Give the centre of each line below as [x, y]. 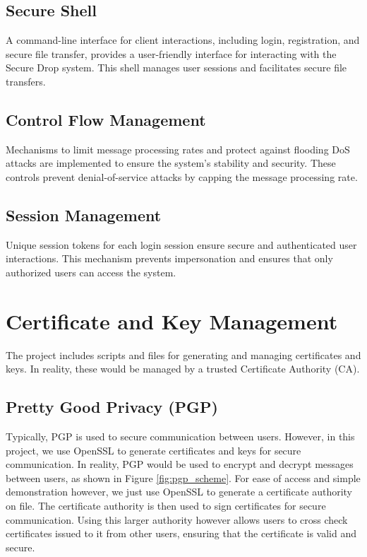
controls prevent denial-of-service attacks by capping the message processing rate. [182, 176]
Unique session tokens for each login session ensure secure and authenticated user [181, 244]
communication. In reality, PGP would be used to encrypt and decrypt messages [180, 464]
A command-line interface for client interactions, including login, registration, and [183, 40]
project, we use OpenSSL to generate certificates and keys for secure [154, 450]
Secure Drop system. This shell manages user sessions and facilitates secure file [176, 68]
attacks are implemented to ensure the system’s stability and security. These [171, 163]
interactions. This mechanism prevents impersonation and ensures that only [169, 258]
